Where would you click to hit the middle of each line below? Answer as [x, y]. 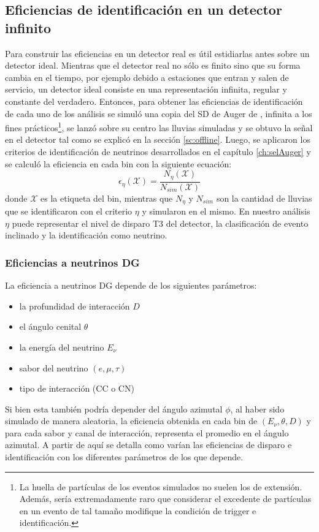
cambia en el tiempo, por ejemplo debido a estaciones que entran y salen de [147, 77]
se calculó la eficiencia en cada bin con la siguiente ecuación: [118, 163]
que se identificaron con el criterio [69, 211]
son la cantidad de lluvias [264, 198]
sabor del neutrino [54, 367]
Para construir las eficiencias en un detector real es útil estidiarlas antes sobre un [157, 53]
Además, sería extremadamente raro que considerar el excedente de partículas [165, 499]
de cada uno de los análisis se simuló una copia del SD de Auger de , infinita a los [159, 113]
